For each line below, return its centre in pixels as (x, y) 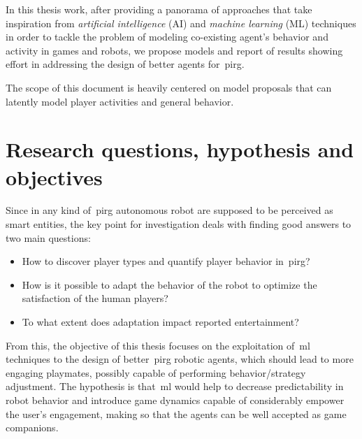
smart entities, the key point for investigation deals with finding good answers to (179, 224)
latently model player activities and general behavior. (120, 101)
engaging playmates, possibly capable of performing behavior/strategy (156, 372)
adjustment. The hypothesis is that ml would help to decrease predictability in (175, 386)
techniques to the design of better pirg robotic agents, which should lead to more (180, 359)
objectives (54, 177)
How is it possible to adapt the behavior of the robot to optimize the (169, 284)
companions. (32, 427)
